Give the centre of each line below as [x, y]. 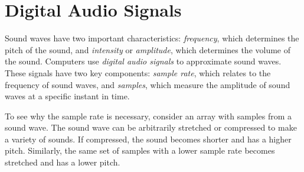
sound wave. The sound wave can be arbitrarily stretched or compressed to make [151, 127]
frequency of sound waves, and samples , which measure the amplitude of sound [148, 84]
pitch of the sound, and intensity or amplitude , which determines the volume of [148, 49]
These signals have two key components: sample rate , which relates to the [138, 72]
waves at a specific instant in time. [67, 96]
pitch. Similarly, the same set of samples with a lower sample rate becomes [140, 150]
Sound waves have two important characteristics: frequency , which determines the [152, 38]
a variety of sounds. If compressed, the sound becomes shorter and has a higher [148, 139]
